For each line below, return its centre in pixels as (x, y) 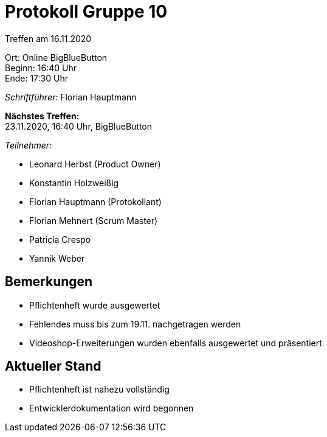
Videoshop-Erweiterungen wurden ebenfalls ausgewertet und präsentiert (176, 343)
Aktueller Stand (53, 366)
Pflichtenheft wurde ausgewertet (95, 305)
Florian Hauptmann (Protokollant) (95, 201)
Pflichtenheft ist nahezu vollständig (99, 390)
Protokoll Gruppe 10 (86, 12)
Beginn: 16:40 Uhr (41, 68)
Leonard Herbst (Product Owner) (95, 164)
